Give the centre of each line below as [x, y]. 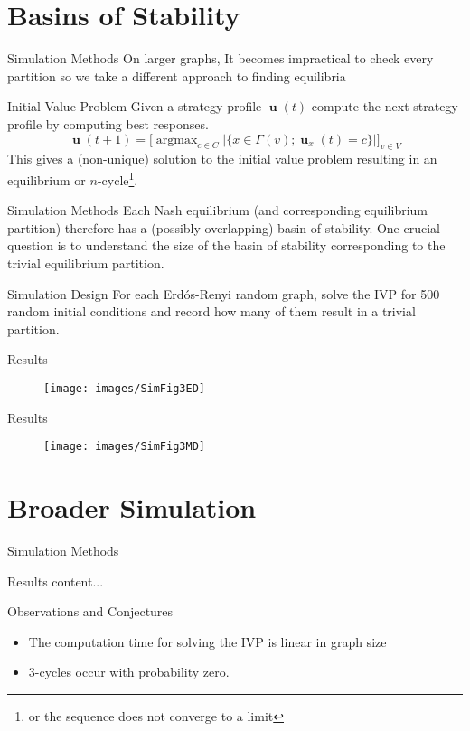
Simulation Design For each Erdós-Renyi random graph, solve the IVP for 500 [224, 293]
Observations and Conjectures [90, 611]
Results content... [56, 581]
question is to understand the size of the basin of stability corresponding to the [226, 245]
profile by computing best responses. [108, 123]
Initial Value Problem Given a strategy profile [135, 106]
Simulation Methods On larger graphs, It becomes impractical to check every [221, 58]
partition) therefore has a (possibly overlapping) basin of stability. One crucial [224, 227]
